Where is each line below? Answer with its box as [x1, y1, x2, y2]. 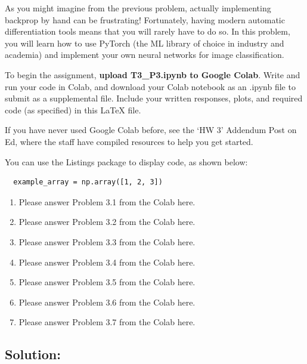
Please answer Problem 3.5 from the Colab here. [18, 276, 196, 288]
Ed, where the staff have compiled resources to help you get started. [5, 135, 253, 147]
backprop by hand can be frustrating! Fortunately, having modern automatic [5, 13, 285, 26]
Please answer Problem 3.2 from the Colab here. [18, 215, 196, 228]
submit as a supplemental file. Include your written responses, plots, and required [5, 92, 303, 104]
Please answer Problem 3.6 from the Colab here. [18, 295, 196, 308]
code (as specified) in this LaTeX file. [5, 103, 141, 116]
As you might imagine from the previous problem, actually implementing [5, 2, 271, 14]
